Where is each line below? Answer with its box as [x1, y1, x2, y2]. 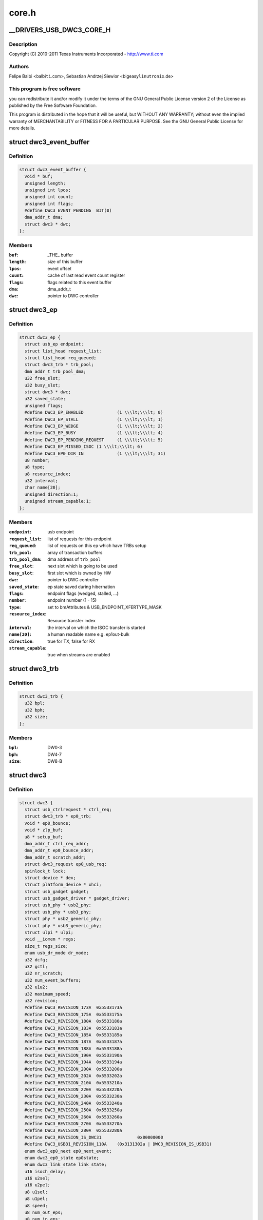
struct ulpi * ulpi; [24, 930, 74, 935]
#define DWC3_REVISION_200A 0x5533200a [24, 1066, 122, 1072]
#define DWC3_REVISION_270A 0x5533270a [24, 1120, 122, 1126]
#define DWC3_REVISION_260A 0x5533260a [24, 1114, 122, 1119]
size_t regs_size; [24, 943, 68, 949]
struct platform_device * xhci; [24, 882, 102, 888]
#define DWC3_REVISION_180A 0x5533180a [24, 1018, 122, 1024]
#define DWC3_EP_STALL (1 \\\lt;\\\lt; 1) [24, 416, 163, 422]
